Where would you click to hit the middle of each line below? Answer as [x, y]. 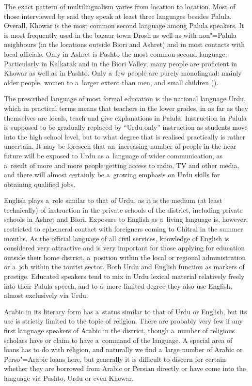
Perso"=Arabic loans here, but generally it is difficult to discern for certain [115, 359]
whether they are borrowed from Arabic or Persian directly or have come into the [125, 368]
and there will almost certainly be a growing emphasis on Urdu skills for [112, 175]
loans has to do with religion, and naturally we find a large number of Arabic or [123, 349]
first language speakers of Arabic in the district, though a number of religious [119, 330]
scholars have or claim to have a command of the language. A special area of [118, 340]
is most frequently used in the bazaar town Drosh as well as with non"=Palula [120, 35]
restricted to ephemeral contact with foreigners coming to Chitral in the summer [124, 229]
